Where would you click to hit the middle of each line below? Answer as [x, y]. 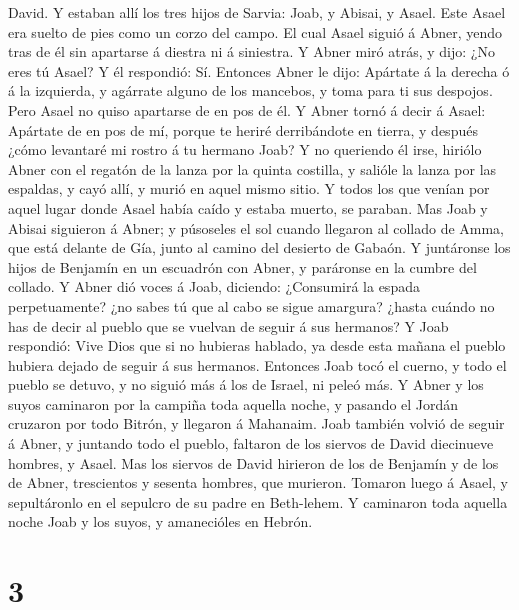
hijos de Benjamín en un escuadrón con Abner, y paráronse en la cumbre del [242, 266]
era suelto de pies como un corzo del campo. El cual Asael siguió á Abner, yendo [255, 31]
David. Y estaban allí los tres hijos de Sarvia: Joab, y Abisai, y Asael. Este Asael [257, 12]
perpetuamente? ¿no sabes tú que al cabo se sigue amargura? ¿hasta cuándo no [251, 305]
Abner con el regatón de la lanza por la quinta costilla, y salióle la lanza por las [252, 168]
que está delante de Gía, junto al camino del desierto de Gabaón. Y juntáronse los [259, 247]
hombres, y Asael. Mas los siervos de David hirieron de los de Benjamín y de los [253, 462]
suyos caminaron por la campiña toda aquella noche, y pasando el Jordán [233, 403]
